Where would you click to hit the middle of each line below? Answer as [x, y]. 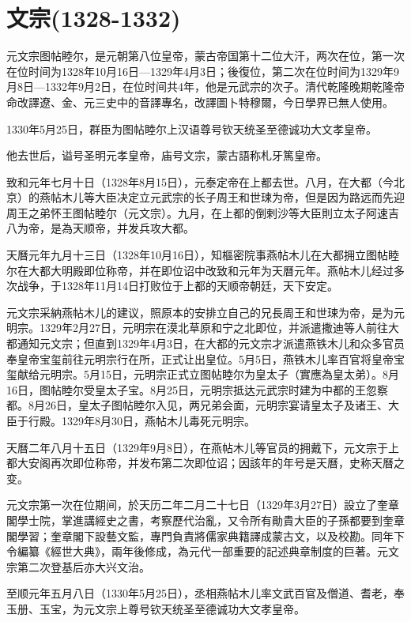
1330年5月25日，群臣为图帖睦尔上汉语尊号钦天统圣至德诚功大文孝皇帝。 [192, 128]
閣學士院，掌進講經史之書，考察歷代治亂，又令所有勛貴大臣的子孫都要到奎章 [205, 520]
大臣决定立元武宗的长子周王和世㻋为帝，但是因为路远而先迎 [249, 197]
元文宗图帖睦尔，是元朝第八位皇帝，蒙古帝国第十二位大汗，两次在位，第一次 [205, 56]
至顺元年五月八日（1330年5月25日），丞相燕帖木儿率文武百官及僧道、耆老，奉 [205, 593]
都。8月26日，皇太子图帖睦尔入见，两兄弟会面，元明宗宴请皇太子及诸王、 [197, 405]
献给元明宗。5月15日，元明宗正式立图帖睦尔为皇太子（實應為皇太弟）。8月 [208, 374]
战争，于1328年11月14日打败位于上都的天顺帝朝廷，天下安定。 [177, 286]
